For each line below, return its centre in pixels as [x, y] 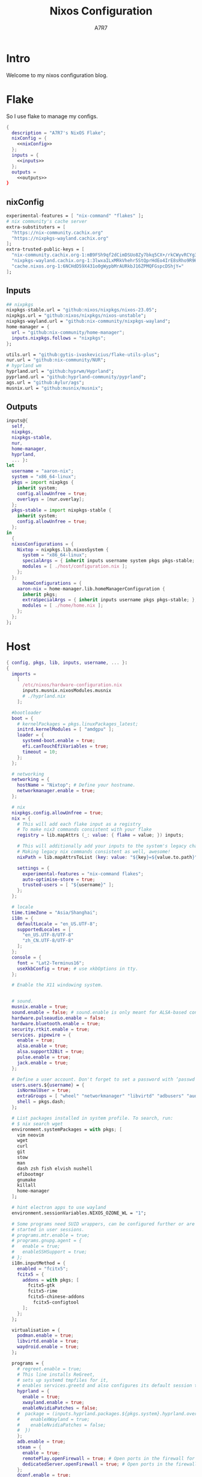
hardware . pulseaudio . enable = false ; [59, 1018]
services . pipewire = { [41, 1035]
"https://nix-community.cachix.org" [57, 233]
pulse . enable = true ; [44, 1057]
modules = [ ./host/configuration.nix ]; [75, 567]
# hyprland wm [24, 366]
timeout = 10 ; [40, 752]
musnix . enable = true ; [40, 1007]
